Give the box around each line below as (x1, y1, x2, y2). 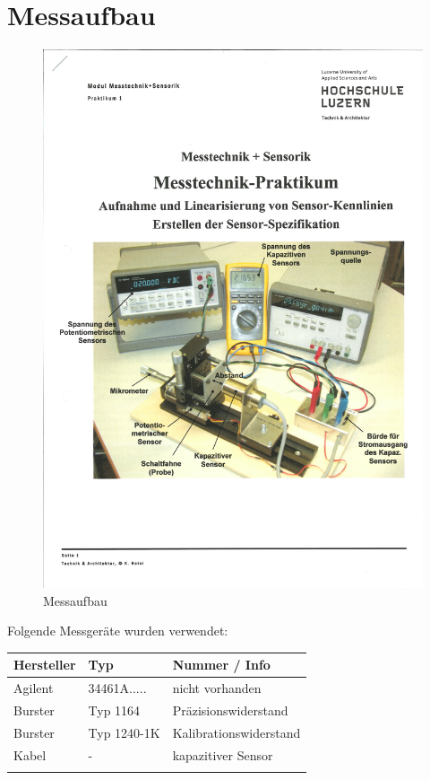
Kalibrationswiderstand (172, 723, 301, 741)
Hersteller (13, 655, 76, 674)
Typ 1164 (88, 701, 141, 720)
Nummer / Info (172, 655, 271, 674)
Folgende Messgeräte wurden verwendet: (7, 621, 228, 640)
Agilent (13, 679, 54, 697)
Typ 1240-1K (88, 723, 160, 741)
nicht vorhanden (172, 679, 262, 697)
